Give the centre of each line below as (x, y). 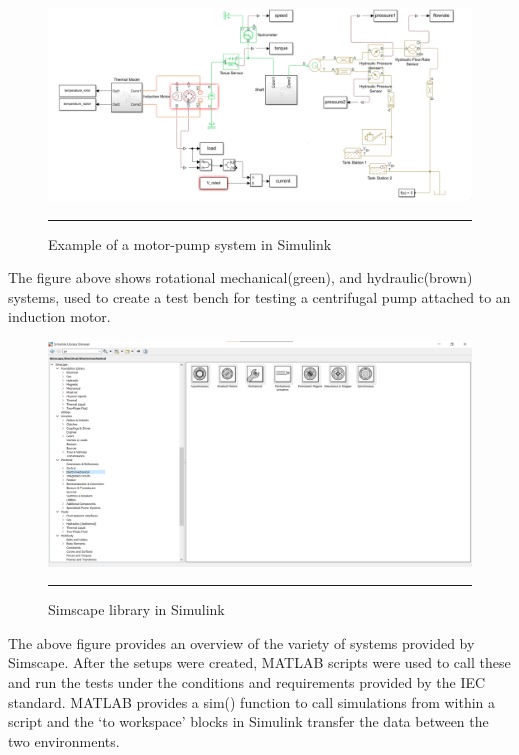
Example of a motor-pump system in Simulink (190, 243)
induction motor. (59, 316)
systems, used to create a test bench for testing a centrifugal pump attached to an (259, 296)
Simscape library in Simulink (136, 609)
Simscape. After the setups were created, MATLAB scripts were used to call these (259, 662)
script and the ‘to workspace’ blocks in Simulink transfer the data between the (248, 721)
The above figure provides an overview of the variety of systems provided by (241, 642)
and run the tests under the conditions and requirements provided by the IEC (247, 681)
